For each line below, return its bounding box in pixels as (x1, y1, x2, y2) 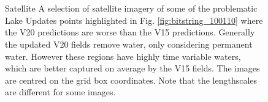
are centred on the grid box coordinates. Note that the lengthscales (5, 73, 258, 86)
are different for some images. (5, 86, 116, 98)
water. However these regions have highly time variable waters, (5, 49, 241, 62)
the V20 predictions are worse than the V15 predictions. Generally (5, 26, 255, 38)
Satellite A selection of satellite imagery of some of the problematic (5, 2, 258, 15)
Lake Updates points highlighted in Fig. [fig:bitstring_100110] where (5, 13, 263, 26)
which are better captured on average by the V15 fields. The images (5, 62, 260, 75)
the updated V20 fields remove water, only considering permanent (5, 37, 253, 50)
